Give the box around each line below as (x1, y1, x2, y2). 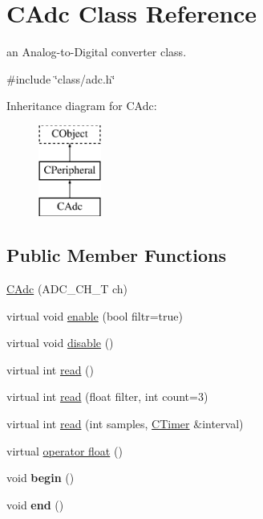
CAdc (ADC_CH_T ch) (6, 280, 128, 297)
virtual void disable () (6, 334, 114, 351)
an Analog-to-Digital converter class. (6, 43, 187, 60)
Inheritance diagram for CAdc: (6, 97, 157, 114)
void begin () (6, 469, 75, 486)
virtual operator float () (6, 442, 123, 459)
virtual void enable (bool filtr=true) (6, 307, 183, 324)
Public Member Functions (6, 243, 226, 268)
